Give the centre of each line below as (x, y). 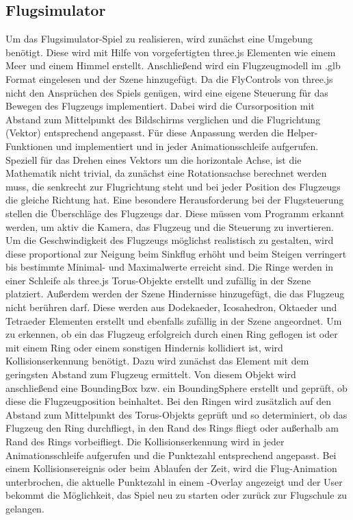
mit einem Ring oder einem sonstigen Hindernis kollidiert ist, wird (144, 347)
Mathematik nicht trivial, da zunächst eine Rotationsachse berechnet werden (166, 173)
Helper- (302, 133)
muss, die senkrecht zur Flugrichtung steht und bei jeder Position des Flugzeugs (173, 186)
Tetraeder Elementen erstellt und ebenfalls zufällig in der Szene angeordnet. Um (174, 320)
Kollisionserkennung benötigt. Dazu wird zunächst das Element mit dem (157, 361)
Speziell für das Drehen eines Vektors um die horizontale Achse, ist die (154, 159)
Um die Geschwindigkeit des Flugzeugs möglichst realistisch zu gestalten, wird (170, 240)
